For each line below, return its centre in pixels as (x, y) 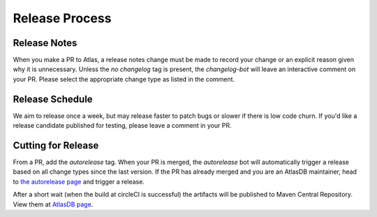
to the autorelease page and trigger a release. (79, 181)
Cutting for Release (56, 145)
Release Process (62, 18)
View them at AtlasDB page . (53, 204)
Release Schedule (53, 99)
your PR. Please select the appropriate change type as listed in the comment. (124, 79)
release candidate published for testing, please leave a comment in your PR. (122, 126)
